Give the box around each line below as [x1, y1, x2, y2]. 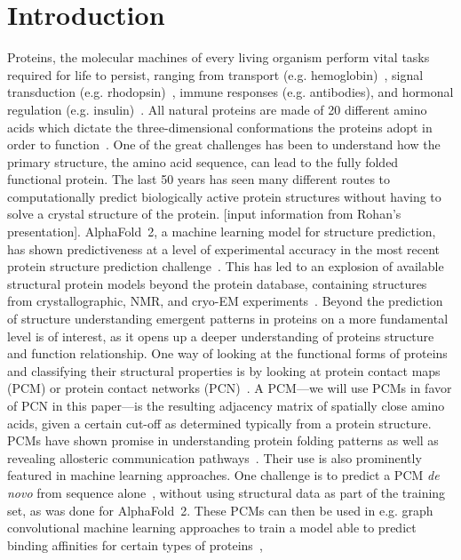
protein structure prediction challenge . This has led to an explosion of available [7, 257, 444, 276]
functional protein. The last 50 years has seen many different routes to [7, 170, 391, 188]
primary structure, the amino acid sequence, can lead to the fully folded [7, 152, 399, 171]
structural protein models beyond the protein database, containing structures [7, 274, 427, 292]
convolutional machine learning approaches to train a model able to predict [7, 518, 417, 537]
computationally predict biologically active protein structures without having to [7, 187, 441, 205]
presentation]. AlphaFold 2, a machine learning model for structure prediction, [7, 222, 436, 241]
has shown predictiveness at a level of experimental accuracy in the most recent [7, 239, 440, 258]
